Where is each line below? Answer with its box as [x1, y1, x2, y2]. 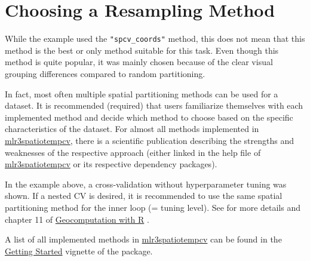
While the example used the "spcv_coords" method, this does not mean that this [5, 32, 305, 45]
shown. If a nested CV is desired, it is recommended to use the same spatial [5, 189, 283, 202]
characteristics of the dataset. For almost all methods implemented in [5, 122, 259, 135]
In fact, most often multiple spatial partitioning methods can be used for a [5, 87, 278, 100]
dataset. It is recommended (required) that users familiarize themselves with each [5, 99, 303, 112]
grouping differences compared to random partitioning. [5, 67, 205, 79]
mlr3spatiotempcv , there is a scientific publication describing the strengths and [5, 134, 294, 146]
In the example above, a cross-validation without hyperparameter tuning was [5, 177, 287, 190]
